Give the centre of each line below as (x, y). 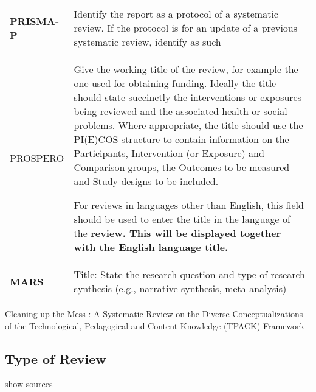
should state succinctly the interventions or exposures (188, 97)
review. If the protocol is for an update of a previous (186, 28)
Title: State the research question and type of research (189, 274)
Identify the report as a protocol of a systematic (176, 14)
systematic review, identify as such (147, 42)
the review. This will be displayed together (177, 233)
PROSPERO (37, 158)
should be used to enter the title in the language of (182, 219)
